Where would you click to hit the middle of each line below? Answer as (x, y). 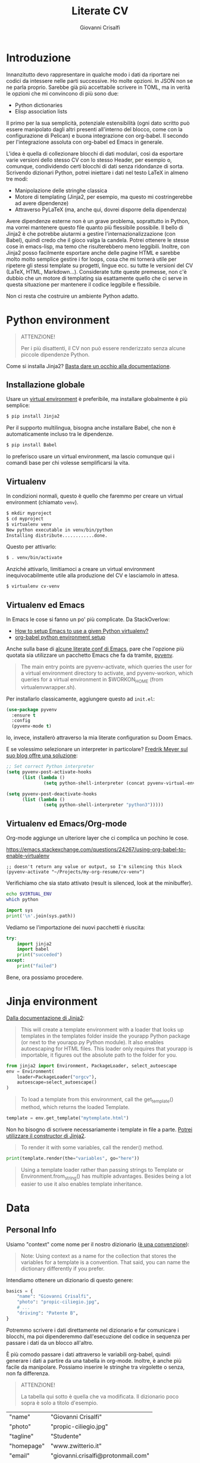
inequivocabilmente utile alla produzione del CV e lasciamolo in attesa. (93, 575)
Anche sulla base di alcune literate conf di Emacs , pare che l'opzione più (95, 649)
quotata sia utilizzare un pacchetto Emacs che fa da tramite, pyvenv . (90, 655)
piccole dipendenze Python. (55, 354)
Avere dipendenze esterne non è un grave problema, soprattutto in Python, (98, 221)
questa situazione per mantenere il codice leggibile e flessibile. (83, 284)
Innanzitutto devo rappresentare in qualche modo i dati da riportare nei (93, 74)
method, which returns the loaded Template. (75, 1107)
